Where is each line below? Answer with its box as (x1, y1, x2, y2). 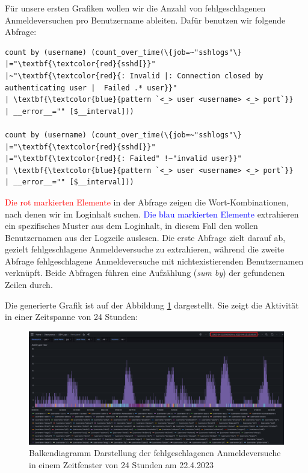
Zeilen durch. (5, 278, 53, 291)
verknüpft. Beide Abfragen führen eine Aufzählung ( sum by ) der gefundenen (5, 266, 285, 279)
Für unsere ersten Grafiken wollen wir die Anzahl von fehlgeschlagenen (5, 2, 266, 14)
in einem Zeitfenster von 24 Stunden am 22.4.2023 (29, 459, 214, 471)
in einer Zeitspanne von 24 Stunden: (5, 310, 138, 323)
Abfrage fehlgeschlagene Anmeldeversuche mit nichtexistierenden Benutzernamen (5, 254, 304, 267)
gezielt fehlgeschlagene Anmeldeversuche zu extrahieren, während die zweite (5, 243, 285, 255)
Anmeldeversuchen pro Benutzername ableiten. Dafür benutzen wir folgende (5, 13, 286, 26)
